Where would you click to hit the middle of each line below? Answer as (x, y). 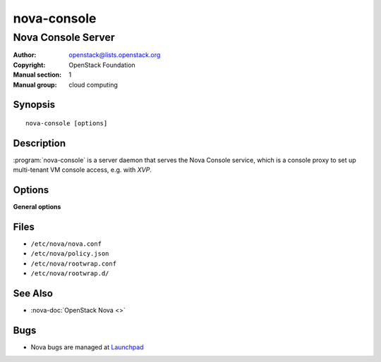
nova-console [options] (67, 123)
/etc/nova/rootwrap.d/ (70, 274)
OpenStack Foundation (102, 65)
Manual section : (37, 75)
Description (40, 143)
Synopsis (34, 105)
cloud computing (93, 85)
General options (37, 207)
